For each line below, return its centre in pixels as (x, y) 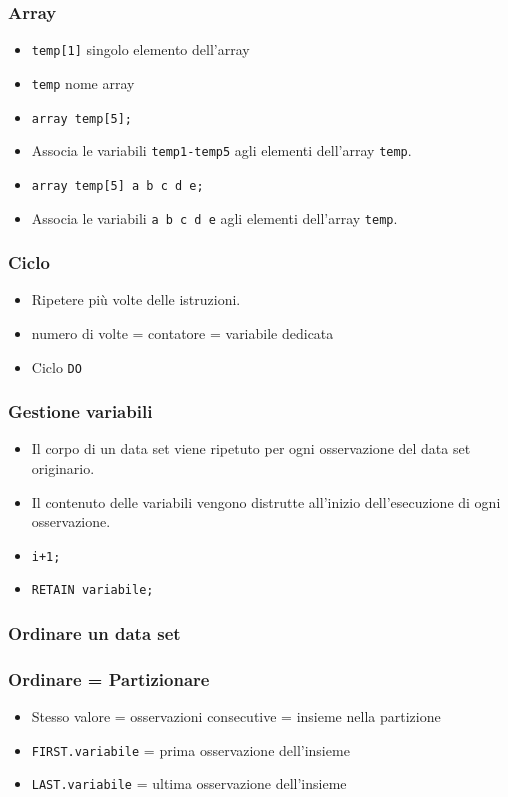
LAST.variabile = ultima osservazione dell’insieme (189, 783)
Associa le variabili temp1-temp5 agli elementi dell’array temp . (221, 150)
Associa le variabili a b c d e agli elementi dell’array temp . (214, 217)
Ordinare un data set (94, 633)
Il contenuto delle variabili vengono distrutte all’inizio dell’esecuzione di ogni (266, 501)
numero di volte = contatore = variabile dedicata (182, 332)
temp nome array (83, 82)
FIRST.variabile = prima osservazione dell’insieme (190, 749)
